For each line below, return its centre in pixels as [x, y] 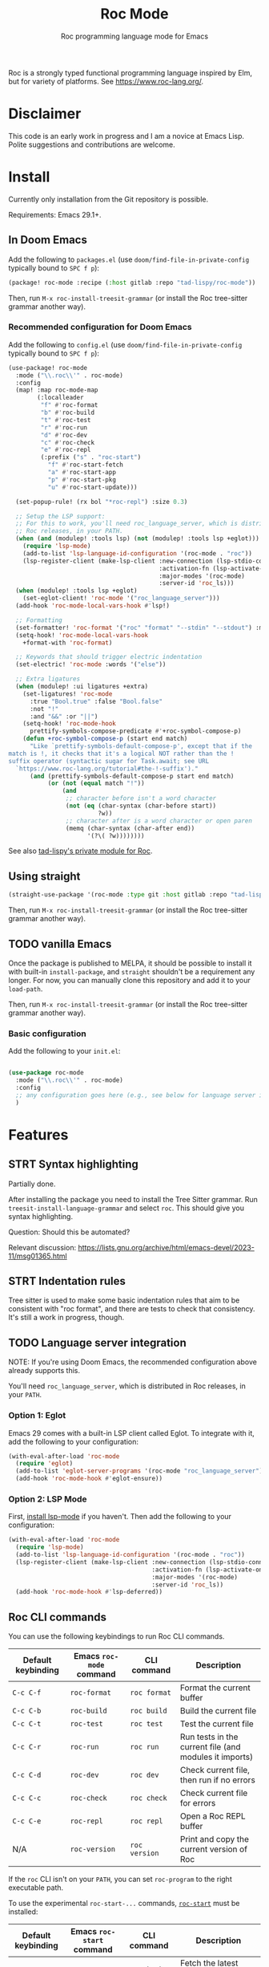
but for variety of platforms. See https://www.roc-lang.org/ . [106, 81]
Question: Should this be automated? [69, 1232]
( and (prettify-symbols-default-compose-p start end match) [132, 776]
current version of [214, 1849]
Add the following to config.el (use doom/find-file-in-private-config [125, 344]
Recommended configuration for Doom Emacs [100, 327]
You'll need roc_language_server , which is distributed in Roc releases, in [127, 1386]
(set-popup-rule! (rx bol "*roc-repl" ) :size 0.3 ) [102, 502]
